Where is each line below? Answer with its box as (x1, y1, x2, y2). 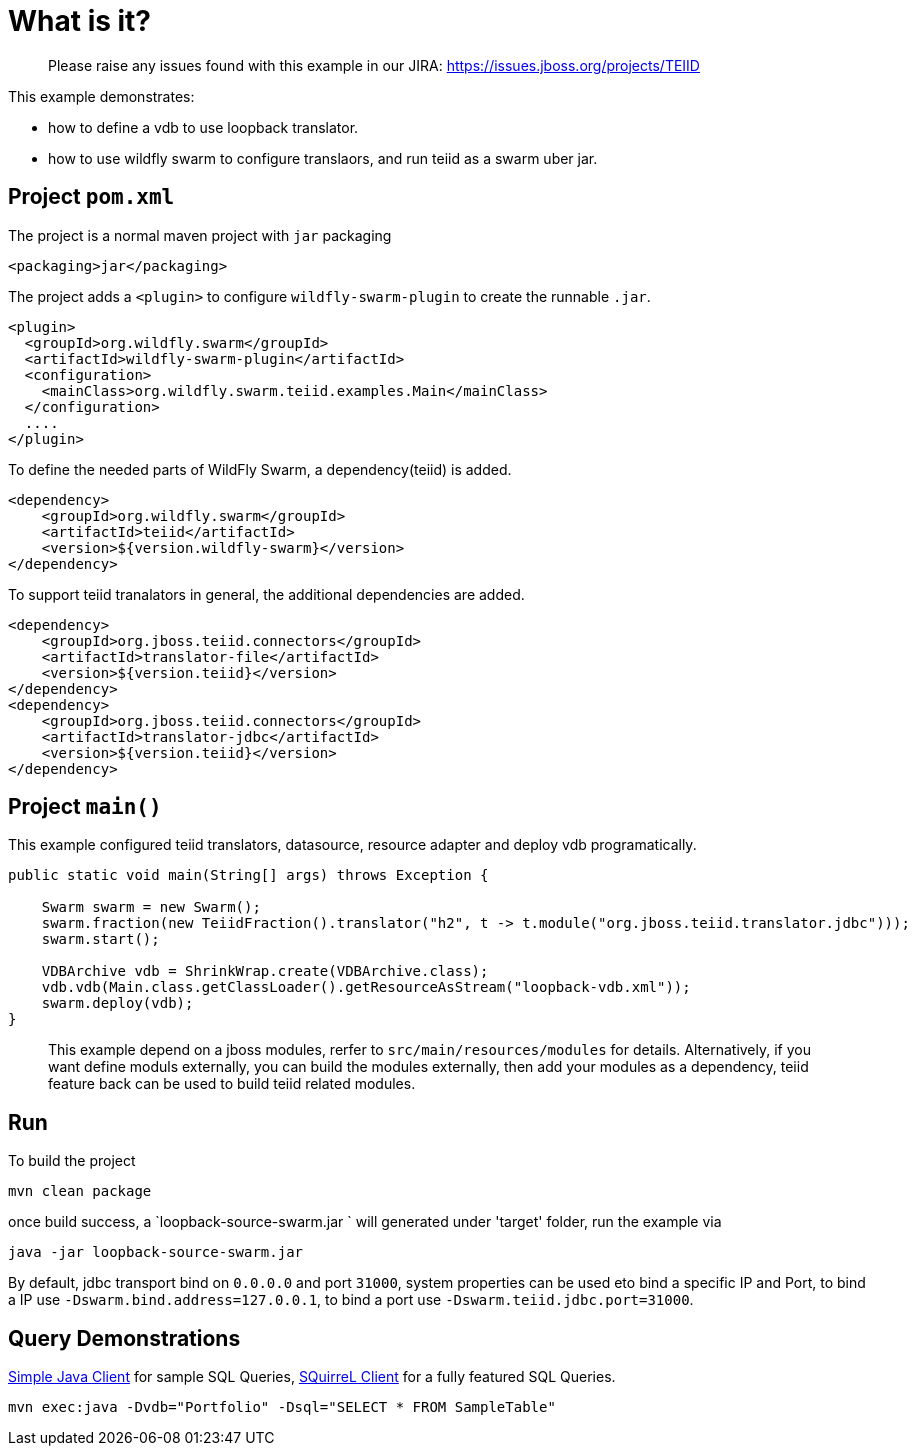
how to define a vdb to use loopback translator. (48, 118, 359, 136)
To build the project (8, 1152, 136, 1170)
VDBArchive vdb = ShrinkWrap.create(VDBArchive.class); (41, 963, 489, 980)
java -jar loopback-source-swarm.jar (8, 1244, 304, 1261)
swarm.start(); (41, 931, 160, 948)
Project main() (8, 794, 162, 820)
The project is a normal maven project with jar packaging (8, 226, 392, 244)
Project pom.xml (8, 184, 175, 210)
